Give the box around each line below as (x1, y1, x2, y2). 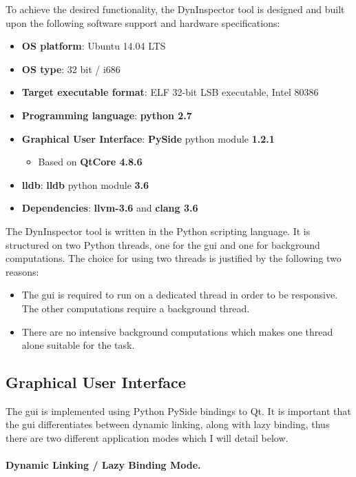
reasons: (6, 264, 39, 278)
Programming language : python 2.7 (21, 108, 192, 122)
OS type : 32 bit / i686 (21, 61, 121, 76)
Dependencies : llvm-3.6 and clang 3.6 (21, 201, 198, 215)
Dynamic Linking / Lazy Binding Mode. (6, 458, 201, 472)
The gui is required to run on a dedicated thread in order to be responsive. (21, 287, 338, 302)
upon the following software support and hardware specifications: (6, 15, 280, 30)
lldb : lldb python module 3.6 (21, 177, 149, 192)
